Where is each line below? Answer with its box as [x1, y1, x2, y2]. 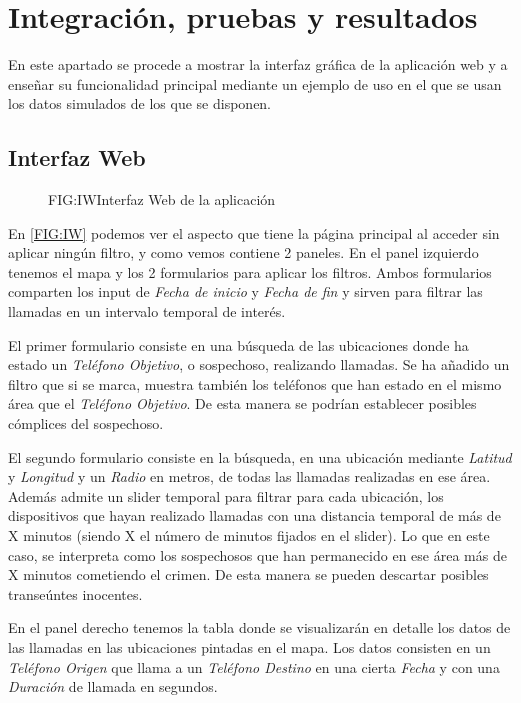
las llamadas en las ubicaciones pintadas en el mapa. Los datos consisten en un [8, 636, 491, 657]
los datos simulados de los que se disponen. [8, 93, 272, 114]
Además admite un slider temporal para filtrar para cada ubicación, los [8, 485, 444, 506]
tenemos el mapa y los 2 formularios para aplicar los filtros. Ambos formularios [8, 261, 492, 282]
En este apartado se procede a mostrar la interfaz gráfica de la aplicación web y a [8, 54, 508, 75]
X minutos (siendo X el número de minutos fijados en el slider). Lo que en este [8, 525, 490, 546]
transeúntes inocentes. [8, 583, 143, 604]
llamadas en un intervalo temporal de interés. [8, 301, 286, 322]
